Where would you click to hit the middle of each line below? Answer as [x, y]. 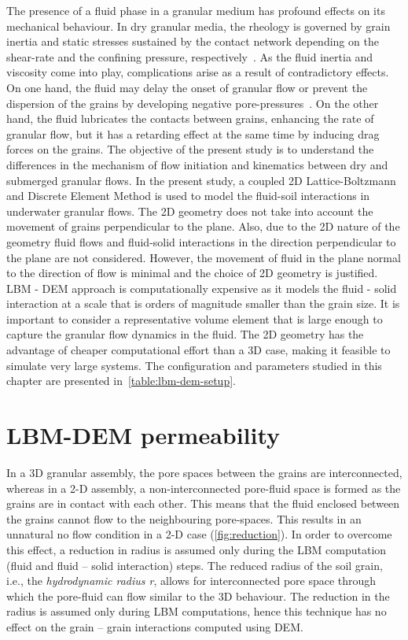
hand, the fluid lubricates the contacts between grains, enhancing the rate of [190, 118]
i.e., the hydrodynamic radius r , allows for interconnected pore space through [191, 581]
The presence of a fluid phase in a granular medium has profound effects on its [196, 10]
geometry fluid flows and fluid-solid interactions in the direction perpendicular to [201, 241]
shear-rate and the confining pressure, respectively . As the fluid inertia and [190, 56]
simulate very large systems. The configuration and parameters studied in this [194, 365]
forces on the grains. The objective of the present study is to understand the [190, 149]
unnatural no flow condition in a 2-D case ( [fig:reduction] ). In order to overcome [199, 534]
